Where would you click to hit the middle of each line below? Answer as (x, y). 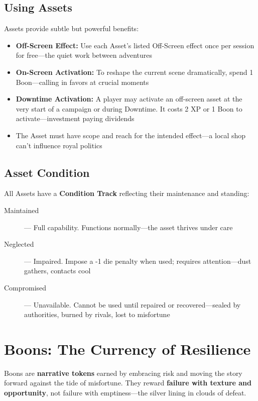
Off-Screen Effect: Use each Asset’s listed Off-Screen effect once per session (135, 45)
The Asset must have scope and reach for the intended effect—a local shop (131, 135)
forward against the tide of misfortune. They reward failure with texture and (128, 383)
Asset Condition (47, 172)
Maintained (22, 210)
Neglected (19, 244)
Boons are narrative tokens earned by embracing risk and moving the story (123, 373)
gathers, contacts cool (57, 271)
